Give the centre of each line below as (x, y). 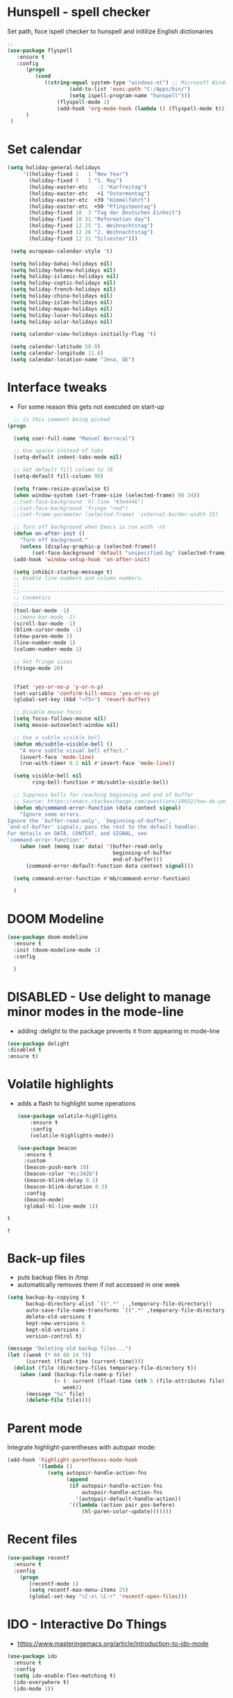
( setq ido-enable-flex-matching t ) (65, 1676)
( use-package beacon (47, 1148)
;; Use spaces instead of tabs (59, 451)
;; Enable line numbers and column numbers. (79, 578)
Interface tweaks (57, 387)
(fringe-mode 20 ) (38, 668)
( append (77, 1479)
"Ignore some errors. (51, 814)
